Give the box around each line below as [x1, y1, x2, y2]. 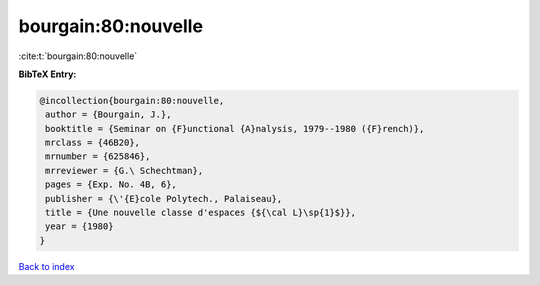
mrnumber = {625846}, [45, 151, 151, 162]
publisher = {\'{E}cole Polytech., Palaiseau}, [45, 193, 283, 204]
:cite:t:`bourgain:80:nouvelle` [18, 50, 138, 62]
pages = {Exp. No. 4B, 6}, [45, 179, 177, 190]
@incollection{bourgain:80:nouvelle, [39, 95, 225, 106]
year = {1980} [45, 221, 114, 232]
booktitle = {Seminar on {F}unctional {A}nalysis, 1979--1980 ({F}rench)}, [45, 123, 425, 134]
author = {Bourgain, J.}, [45, 109, 172, 120]
